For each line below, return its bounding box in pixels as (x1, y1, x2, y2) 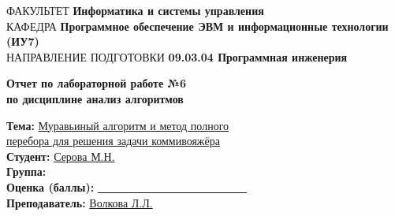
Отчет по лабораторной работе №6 (6, 75, 186, 91)
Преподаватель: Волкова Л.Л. (6, 194, 153, 210)
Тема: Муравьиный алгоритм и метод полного (6, 117, 229, 133)
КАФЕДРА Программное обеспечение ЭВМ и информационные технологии (6, 17, 389, 34)
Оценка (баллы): (6, 178, 95, 195)
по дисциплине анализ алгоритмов (6, 90, 184, 106)
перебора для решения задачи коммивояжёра (6, 132, 220, 149)
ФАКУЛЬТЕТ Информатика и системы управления (6, 2, 264, 18)
